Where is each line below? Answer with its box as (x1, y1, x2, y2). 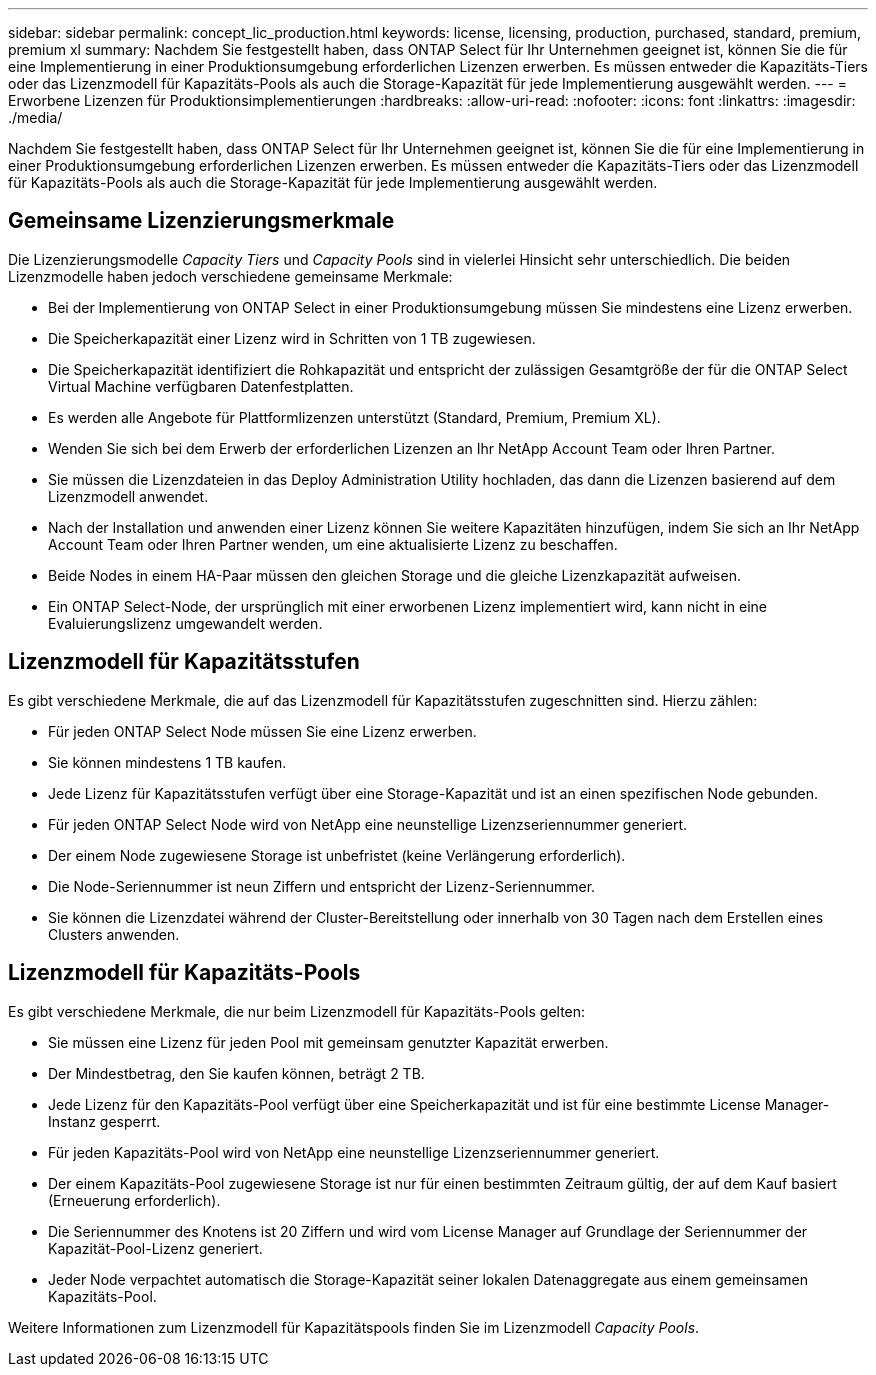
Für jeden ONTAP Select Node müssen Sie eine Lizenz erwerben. (48, 722, 477, 740)
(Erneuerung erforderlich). (48, 1191, 221, 1209)
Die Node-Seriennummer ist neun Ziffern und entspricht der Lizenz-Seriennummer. (48, 877, 596, 895)
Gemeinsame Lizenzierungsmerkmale (8, 208, 395, 234)
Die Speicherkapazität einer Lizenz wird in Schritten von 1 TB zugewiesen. (48, 329, 536, 347)
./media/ (8, 109, 63, 126)
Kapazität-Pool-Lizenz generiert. (48, 1239, 263, 1257)
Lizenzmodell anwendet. (48, 487, 209, 505)
